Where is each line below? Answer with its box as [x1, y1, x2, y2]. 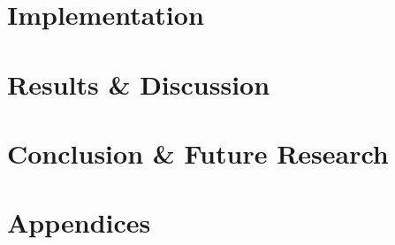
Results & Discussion [7, 65, 270, 102]
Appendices [7, 204, 151, 241]
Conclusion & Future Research [7, 134, 389, 171]
